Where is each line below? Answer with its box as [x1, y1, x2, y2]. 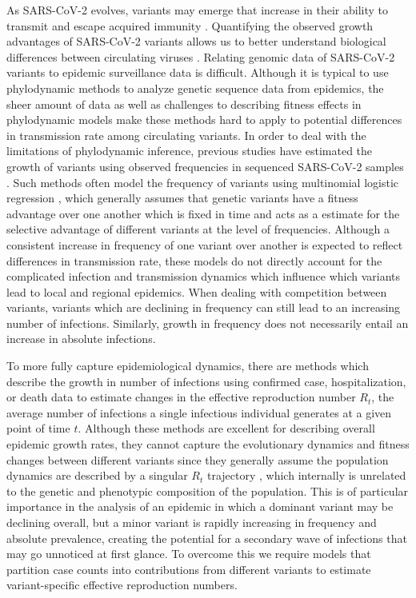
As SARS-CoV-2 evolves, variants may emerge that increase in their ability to [6, 2, 388, 18]
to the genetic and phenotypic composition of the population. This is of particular [6, 482, 409, 499]
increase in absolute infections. [6, 330, 156, 347]
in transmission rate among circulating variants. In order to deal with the [6, 126, 366, 143]
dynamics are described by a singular [6, 467, 188, 484]
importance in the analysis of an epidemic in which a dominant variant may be [6, 498, 394, 515]
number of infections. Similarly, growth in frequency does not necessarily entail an [6, 314, 409, 331]
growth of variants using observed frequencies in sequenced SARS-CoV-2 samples [6, 157, 404, 174]
